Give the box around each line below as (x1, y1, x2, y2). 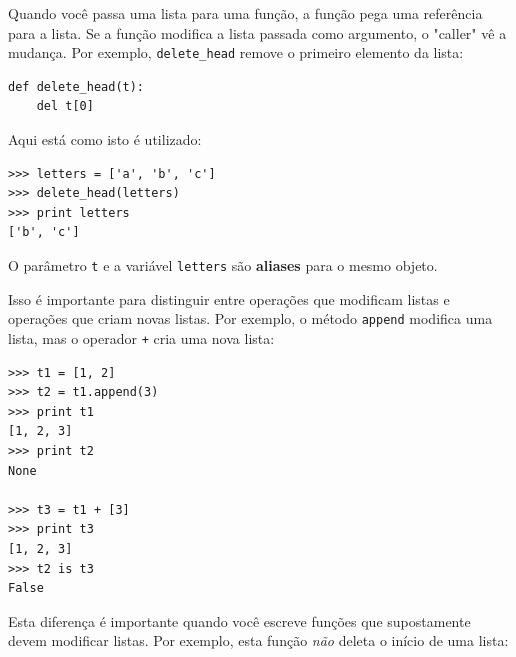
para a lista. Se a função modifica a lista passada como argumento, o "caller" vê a (8, 22, 507, 43)
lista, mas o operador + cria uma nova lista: (8, 327, 275, 348)
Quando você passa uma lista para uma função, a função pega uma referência (8, 3, 483, 23)
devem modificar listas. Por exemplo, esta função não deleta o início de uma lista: (8, 630, 509, 651)
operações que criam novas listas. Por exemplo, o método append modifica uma (8, 308, 493, 329)
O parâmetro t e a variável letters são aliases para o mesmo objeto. (8, 255, 438, 275)
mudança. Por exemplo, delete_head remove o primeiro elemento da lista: (8, 42, 464, 63)
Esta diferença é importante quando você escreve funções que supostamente (8, 610, 471, 631)
